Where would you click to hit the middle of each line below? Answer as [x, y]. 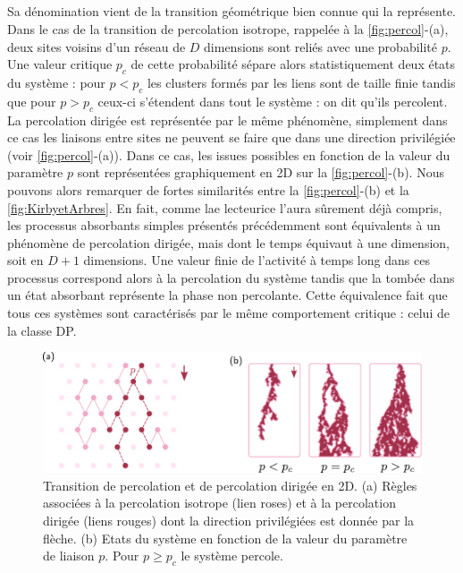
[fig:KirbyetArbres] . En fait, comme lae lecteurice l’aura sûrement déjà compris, [225, 207]
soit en [25, 260]
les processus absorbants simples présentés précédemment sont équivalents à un [224, 225]
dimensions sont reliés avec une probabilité [320, 46]
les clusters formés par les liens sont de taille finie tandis [301, 82]
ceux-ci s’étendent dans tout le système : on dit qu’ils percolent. [273, 101]
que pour [32, 101]
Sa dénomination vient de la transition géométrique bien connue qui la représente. [231, 11]
